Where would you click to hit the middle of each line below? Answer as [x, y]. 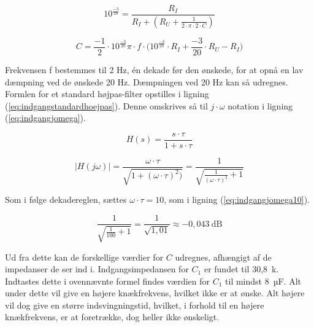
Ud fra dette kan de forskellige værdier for [84, 257]
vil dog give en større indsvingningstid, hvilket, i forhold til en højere [135, 305]
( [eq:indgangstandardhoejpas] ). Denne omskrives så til [106, 105]
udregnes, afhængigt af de [223, 257]
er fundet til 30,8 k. [241, 269]
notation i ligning [260, 105]
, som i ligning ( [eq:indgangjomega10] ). [237, 199]
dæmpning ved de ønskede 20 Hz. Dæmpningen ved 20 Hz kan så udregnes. [147, 81]
